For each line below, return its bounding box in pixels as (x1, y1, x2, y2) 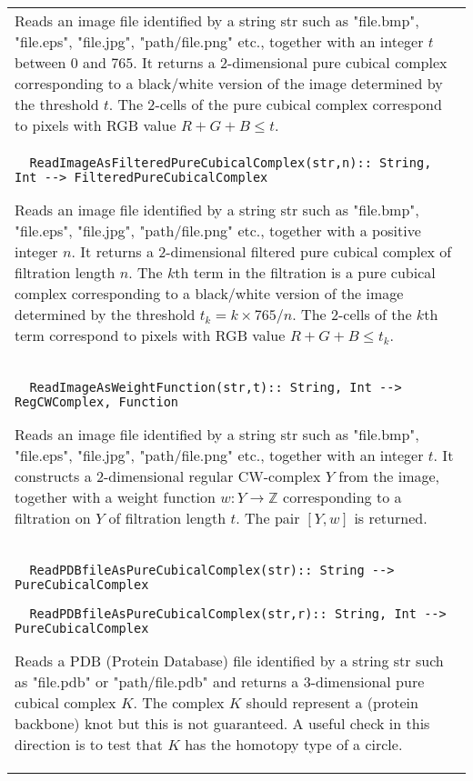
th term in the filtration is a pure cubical (175, 262, 436, 283)
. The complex (133, 692, 225, 713)
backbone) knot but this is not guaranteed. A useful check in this (15, 713, 430, 734)
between (15, 52, 66, 73)
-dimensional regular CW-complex (104, 466, 321, 486)
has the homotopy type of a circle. (185, 734, 403, 755)
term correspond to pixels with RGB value (15, 325, 286, 345)
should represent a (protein (246, 692, 418, 713)
